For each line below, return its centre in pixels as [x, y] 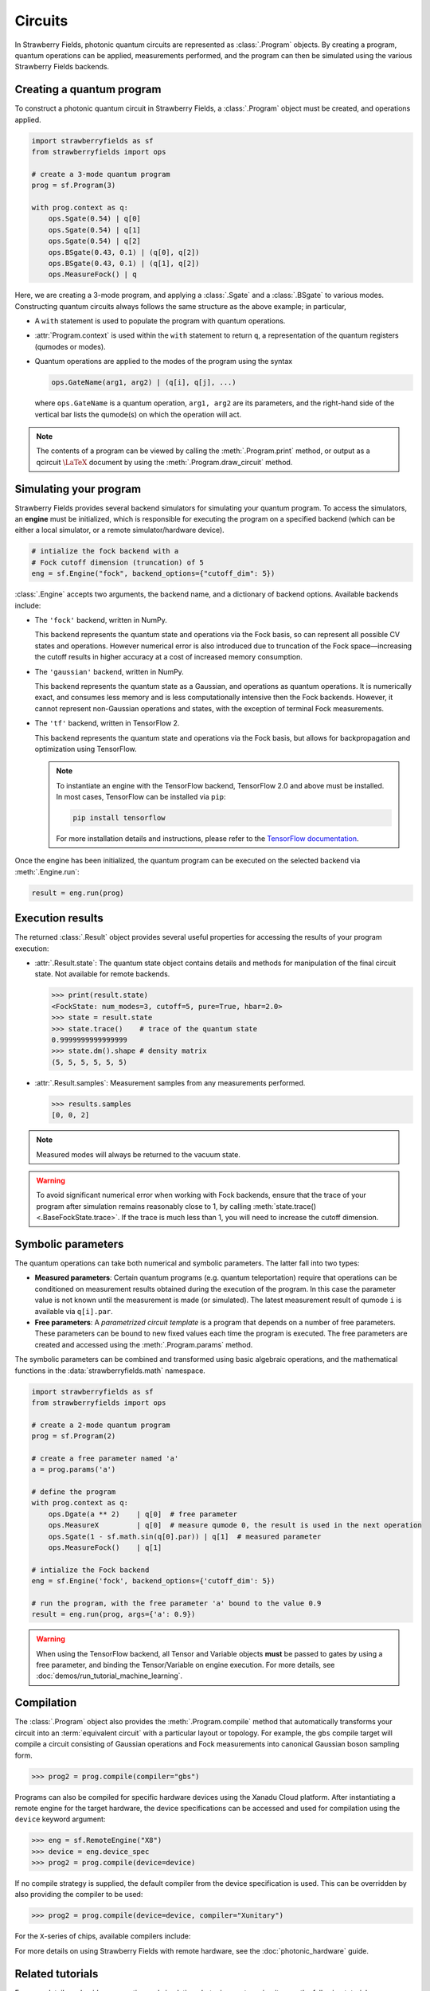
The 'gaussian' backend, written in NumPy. [109, 671]
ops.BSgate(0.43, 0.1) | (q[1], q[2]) [124, 263]
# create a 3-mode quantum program [101, 174]
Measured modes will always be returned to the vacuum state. [138, 1154]
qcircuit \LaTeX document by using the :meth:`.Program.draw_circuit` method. [164, 462]
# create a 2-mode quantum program [101, 1425]
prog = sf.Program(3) [74, 186]
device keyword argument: [60, 1819]
